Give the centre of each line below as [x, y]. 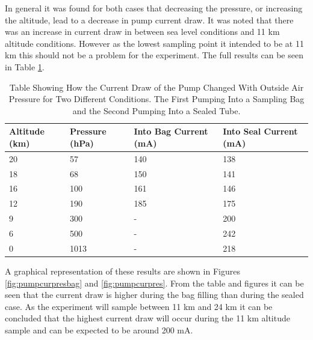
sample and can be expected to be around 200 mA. [99, 329]
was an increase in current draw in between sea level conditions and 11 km [142, 32]
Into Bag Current [171, 131]
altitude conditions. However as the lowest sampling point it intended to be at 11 [154, 43]
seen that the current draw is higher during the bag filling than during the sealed [154, 295]
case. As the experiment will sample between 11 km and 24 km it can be [139, 306]
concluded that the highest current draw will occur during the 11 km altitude [147, 318]
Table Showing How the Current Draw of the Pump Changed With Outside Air [156, 87]
